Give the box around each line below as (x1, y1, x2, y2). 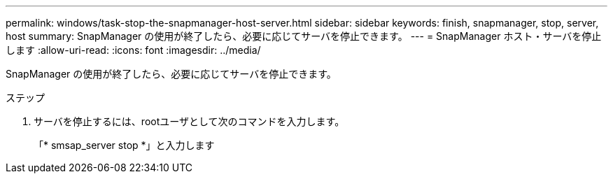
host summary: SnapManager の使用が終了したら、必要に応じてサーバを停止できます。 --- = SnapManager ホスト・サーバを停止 (6, 30, 602, 42)
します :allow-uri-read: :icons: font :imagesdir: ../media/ (6, 44, 261, 56)
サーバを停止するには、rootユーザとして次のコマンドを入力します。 (34, 115, 345, 127)
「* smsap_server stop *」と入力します (34, 139, 215, 151)
